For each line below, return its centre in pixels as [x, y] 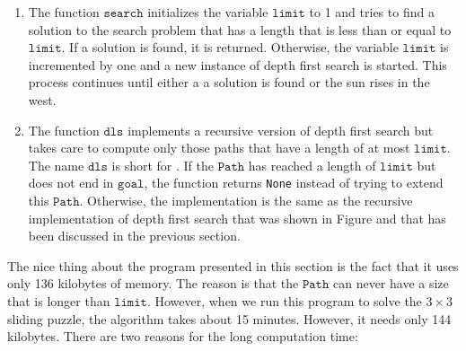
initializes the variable [208, 12]
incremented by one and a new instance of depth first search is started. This [237, 64]
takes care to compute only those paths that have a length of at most [219, 148]
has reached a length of [312, 165]
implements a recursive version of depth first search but [281, 130]
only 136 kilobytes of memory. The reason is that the [153, 283]
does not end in [71, 183]
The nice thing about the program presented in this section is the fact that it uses [233, 265]
